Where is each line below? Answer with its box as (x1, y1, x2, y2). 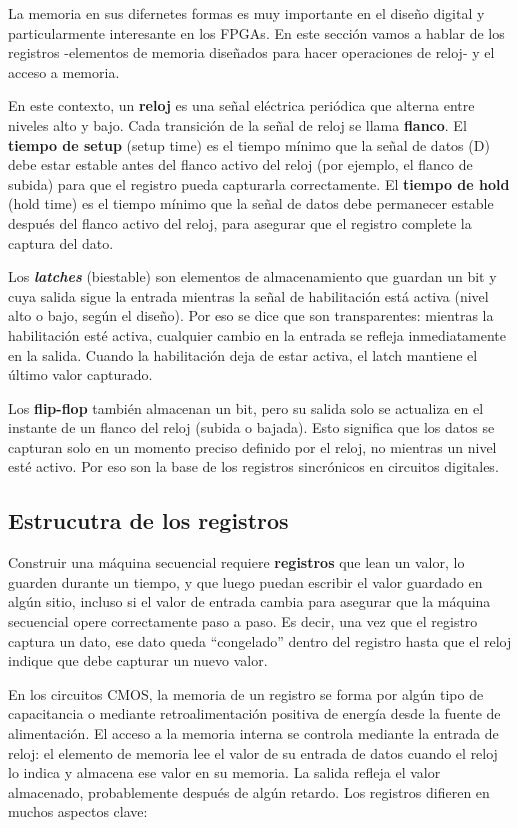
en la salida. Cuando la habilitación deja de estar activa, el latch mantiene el (8, 344, 478, 365)
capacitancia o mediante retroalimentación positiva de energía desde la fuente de (8, 703, 501, 724)
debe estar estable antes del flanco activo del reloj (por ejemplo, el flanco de (8, 154, 473, 175)
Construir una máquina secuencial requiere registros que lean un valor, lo (8, 552, 465, 573)
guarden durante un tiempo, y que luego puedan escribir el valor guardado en (8, 571, 483, 592)
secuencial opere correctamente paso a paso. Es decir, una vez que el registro (8, 611, 478, 632)
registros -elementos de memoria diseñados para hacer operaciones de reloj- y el (8, 42, 495, 63)
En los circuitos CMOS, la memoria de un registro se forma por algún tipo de (8, 683, 484, 704)
